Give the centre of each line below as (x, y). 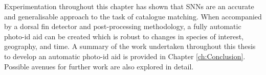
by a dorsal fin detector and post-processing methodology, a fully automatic (123, 26)
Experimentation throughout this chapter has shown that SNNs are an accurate (129, 6)
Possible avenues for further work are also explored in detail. (99, 66)
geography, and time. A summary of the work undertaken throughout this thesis (130, 46)
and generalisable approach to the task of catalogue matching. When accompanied (133, 16)
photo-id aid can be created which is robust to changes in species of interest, (124, 36)
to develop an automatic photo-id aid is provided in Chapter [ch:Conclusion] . (125, 56)
